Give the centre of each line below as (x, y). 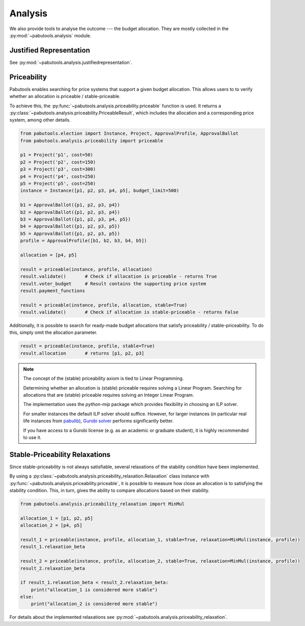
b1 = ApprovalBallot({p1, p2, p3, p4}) (70, 205)
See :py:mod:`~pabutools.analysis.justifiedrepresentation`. (71, 62)
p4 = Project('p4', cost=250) (58, 176)
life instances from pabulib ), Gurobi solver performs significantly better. (98, 421)
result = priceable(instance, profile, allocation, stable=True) (104, 305)
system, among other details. (40, 120)
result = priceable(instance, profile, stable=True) (88, 346)
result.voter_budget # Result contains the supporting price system (113, 284)
